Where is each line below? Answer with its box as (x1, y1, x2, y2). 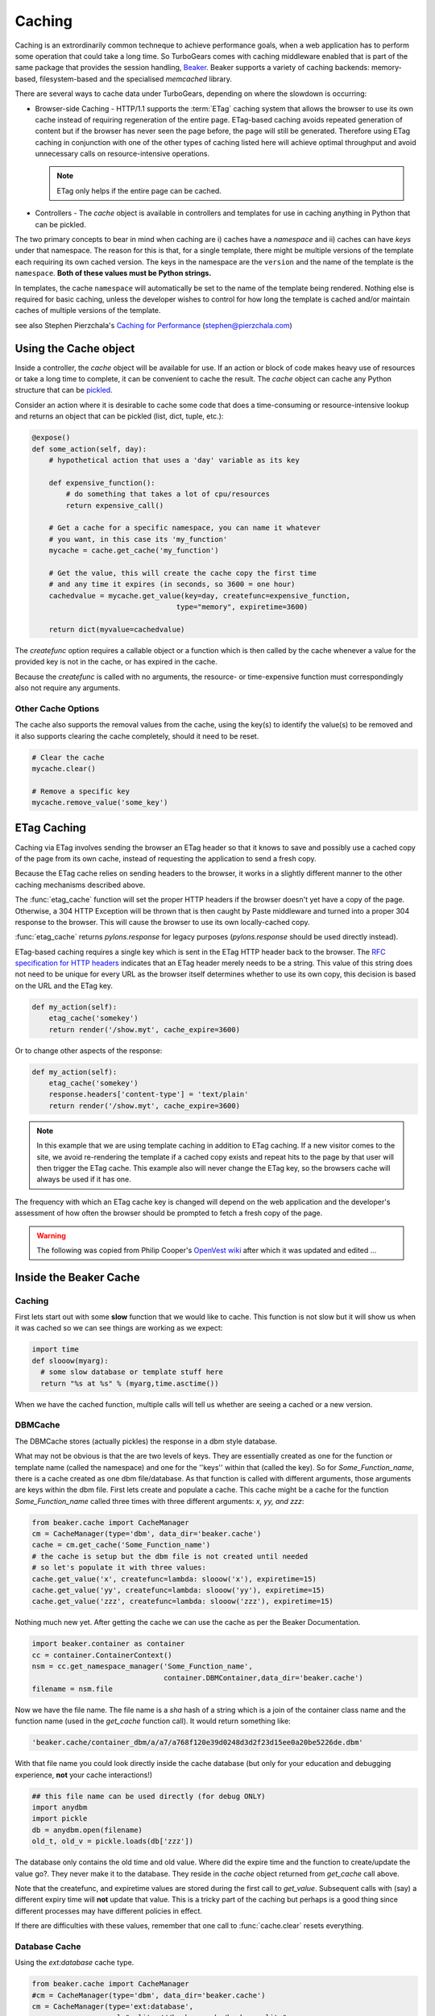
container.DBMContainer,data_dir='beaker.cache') (163, 1673, 364, 1682)
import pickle (31, 1814, 88, 1823)
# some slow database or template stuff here (40, 1368, 223, 1377)
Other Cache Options (14, 702, 100, 714)
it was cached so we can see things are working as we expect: (14, 1323, 223, 1333)
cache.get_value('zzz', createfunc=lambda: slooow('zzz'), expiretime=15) (31, 1597, 334, 1606)
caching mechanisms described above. (14, 880, 146, 889)
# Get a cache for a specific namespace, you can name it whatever (48, 523, 321, 532)
